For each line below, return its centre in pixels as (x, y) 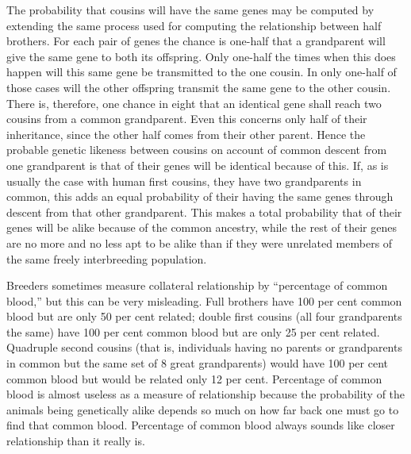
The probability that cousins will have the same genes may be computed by (190, 10)
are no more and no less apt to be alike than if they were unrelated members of (200, 242)
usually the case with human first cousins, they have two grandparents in (184, 181)
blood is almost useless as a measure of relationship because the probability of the (206, 394)
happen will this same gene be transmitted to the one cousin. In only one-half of (202, 72)
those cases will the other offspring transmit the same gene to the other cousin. (199, 87)
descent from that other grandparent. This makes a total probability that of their (204, 212)
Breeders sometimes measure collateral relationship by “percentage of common (197, 285)
